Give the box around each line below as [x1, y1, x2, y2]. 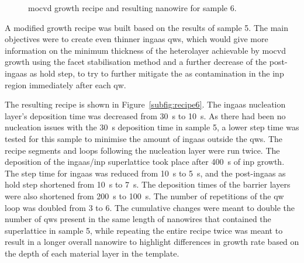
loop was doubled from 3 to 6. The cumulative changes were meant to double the [5, 201, 295, 213]
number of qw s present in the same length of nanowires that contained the [5, 213, 271, 225]
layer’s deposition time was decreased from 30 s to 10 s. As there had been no [5, 109, 286, 122]
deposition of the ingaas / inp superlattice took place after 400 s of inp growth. [5, 155, 285, 168]
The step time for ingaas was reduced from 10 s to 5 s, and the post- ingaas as [5, 167, 286, 179]
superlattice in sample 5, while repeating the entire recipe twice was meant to [5, 224, 283, 236]
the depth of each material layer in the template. [5, 247, 179, 259]
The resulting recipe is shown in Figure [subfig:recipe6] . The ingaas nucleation [5, 98, 286, 110]
